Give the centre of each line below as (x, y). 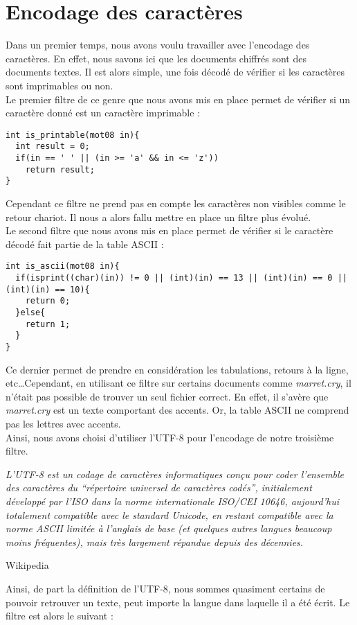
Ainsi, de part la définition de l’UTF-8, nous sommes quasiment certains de (165, 588)
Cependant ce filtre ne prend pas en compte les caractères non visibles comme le (176, 203)
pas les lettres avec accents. (63, 423)
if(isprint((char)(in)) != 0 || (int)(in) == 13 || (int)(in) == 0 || (181, 278)
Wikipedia (27, 565)
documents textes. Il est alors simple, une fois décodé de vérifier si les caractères (175, 72)
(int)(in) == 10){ (48, 289)
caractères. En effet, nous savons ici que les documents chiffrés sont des (156, 58)
